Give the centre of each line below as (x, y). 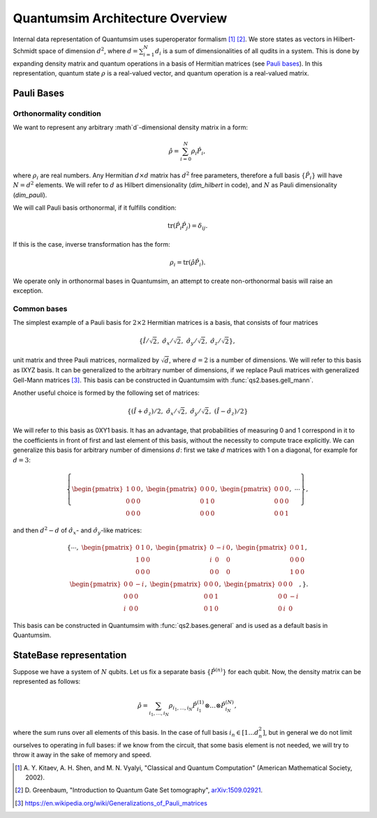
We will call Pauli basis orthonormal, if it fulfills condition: (95, 208)
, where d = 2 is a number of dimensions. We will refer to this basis (265, 360)
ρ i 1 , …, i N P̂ (183, 707)
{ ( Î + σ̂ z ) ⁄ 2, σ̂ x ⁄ (151, 412)
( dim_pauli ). (30, 195)
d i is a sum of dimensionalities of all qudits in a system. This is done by (257, 51)
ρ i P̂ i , (198, 152)
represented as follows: (47, 682)
